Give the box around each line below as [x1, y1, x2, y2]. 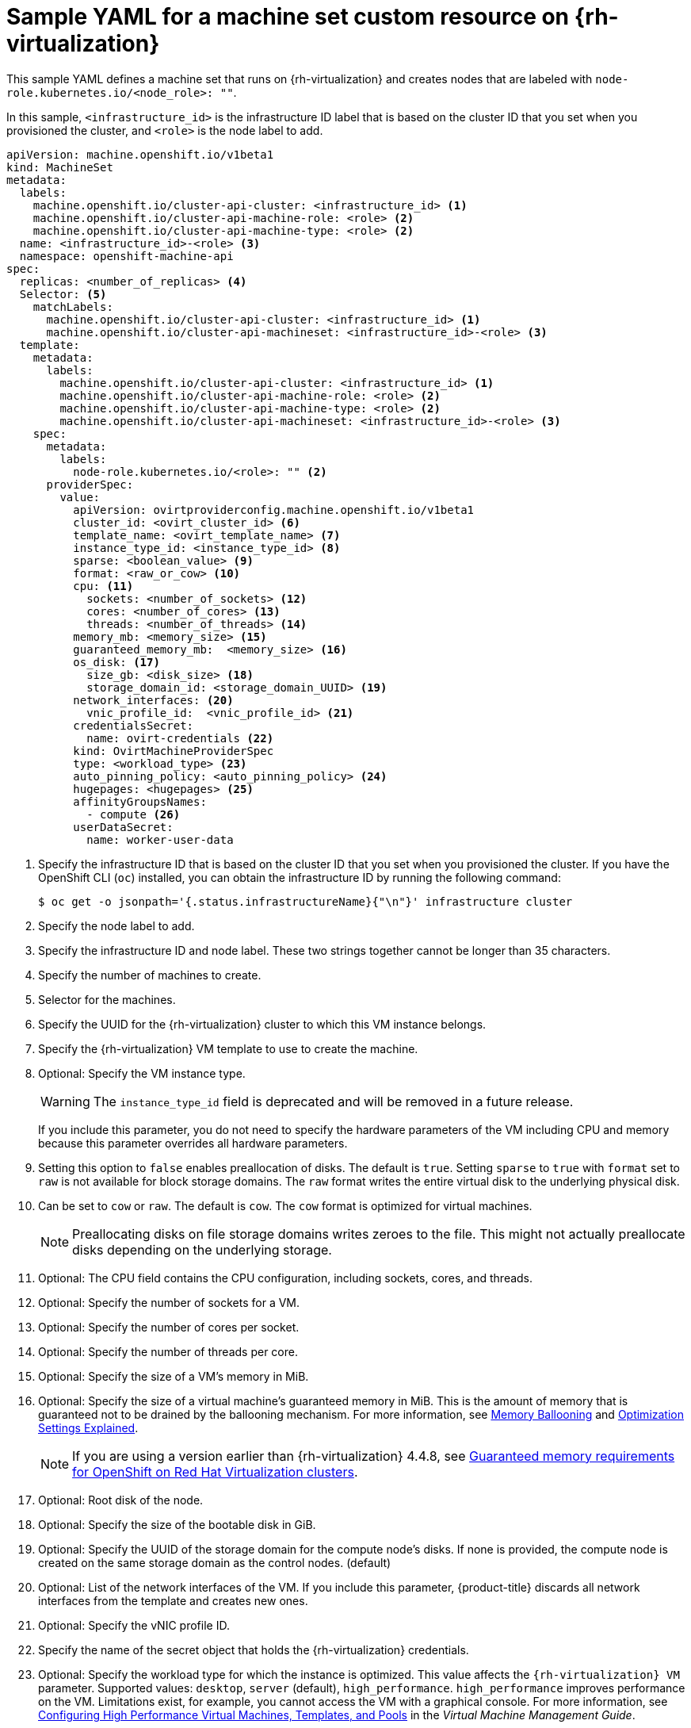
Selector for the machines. [38, 992, 176, 1006]
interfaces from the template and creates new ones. [38, 1593, 308, 1607]
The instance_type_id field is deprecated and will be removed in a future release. [93, 1093, 574, 1109]
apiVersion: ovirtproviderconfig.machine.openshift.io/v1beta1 [73, 503, 475, 516]
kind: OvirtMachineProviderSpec [73, 744, 274, 757]
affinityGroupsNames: [73, 795, 207, 808]
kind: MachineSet [6, 160, 113, 174]
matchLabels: [32, 300, 113, 313]
